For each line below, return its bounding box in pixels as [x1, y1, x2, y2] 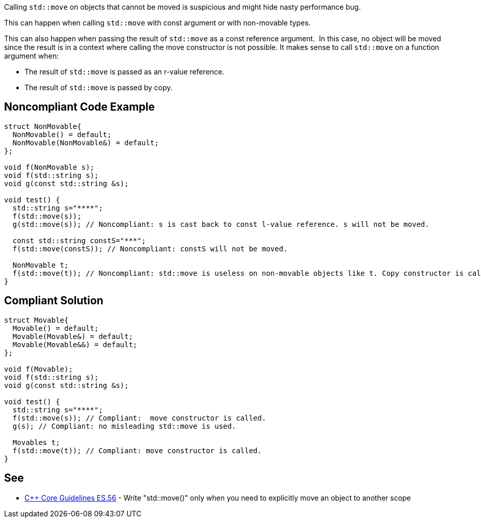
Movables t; [12, 438, 60, 447]
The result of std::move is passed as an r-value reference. [24, 67, 225, 76]
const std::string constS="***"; [12, 236, 146, 245]
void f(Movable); [4, 364, 73, 373]
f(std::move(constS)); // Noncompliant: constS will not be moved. [12, 244, 288, 253]
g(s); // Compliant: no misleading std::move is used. [12, 422, 236, 430]
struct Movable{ [4, 316, 69, 324]
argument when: [4, 51, 59, 60]
